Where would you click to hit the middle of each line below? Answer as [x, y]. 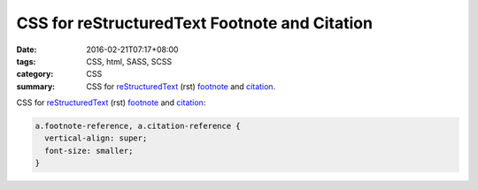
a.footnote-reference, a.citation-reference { [138, 126]
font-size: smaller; [89, 151]
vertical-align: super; [96, 138]
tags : [26, 61]
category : [35, 74]
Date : [27, 49]
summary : [36, 86]
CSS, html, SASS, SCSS [129, 61]
